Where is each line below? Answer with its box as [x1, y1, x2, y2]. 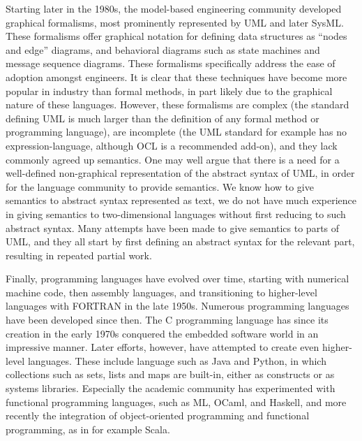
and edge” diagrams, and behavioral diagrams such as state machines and [6, 42, 320, 57]
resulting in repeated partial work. [6, 247, 152, 262]
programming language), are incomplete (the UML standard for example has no [6, 124, 347, 139]
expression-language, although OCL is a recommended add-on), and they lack [6, 138, 338, 152]
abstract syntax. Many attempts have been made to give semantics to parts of [6, 220, 340, 235]
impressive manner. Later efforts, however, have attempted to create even [6, 340, 319, 354]
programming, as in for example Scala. [6, 421, 170, 436]
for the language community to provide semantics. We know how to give [6, 179, 314, 194]
